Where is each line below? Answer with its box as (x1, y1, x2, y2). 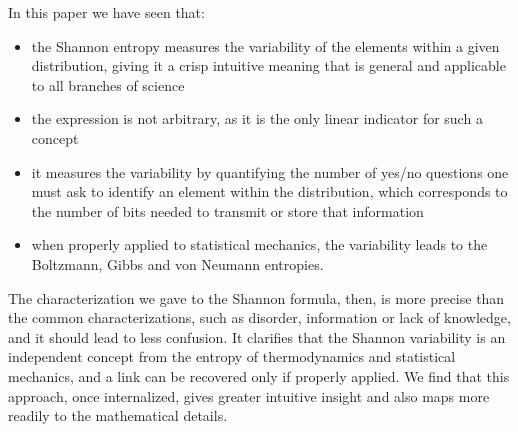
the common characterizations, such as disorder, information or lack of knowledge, (8, 307, 511, 328)
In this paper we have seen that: (8, 2, 205, 22)
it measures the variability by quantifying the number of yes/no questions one (31, 161, 509, 182)
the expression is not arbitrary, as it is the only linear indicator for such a (31, 108, 483, 129)
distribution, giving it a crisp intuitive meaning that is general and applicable (31, 55, 506, 76)
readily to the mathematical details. (8, 405, 228, 426)
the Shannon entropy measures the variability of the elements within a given (31, 35, 500, 56)
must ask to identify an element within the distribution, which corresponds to (31, 181, 508, 202)
